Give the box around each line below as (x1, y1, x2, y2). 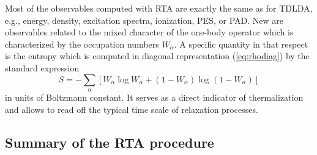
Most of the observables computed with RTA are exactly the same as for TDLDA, (5, 2, 313, 14)
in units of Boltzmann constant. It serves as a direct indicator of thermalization (5, 90, 304, 103)
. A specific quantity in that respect (174, 37, 308, 50)
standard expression (5, 61, 80, 74)
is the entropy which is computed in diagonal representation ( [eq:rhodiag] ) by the (5, 49, 310, 62)
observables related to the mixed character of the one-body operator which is (5, 26, 294, 38)
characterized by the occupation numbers (5, 37, 159, 50)
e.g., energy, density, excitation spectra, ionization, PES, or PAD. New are (5, 13, 283, 26)
